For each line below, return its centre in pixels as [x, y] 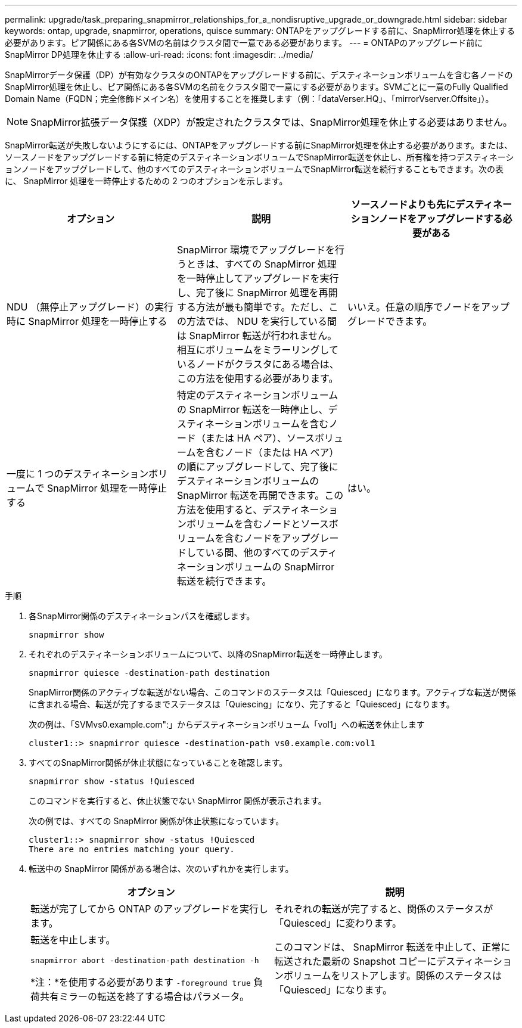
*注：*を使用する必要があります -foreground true [141, 982]
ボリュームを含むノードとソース [257, 524]
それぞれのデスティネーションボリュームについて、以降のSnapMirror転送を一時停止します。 [208, 654]
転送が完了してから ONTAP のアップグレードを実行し [150, 909]
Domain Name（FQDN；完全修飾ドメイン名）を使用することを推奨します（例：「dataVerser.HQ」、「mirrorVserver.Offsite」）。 [249, 99]
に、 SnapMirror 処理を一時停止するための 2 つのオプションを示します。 [146, 181]
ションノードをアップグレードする [427, 219]
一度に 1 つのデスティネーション [78, 474]
